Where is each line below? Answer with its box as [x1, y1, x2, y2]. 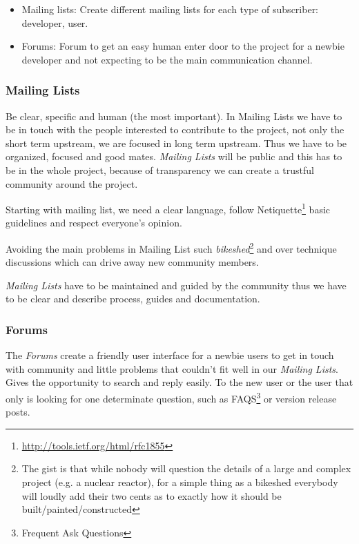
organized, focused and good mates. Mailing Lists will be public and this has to [6, 149, 342, 164]
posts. [6, 405, 30, 419]
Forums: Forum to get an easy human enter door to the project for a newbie [21, 39, 345, 53]
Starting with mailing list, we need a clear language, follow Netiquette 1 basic [6, 200, 331, 216]
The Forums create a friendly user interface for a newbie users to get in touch [6, 348, 334, 362]
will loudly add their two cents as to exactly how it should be [21, 488, 282, 503]
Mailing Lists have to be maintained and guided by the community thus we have [6, 278, 347, 292]
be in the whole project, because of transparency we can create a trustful [6, 162, 314, 177]
